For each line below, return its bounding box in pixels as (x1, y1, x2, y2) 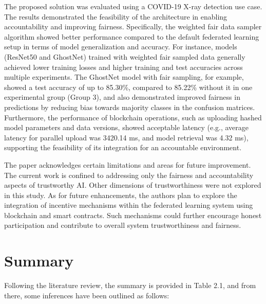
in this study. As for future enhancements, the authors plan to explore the (4, 189, 237, 200)
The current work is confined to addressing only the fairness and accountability (4, 169, 254, 180)
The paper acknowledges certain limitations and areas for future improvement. (4, 159, 251, 170)
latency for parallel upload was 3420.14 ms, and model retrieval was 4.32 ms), (4, 132, 249, 142)
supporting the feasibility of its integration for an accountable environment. (4, 142, 242, 153)
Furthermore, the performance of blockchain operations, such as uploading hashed (4, 112, 262, 122)
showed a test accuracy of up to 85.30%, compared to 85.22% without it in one (4, 81, 253, 92)
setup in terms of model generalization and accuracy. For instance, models (4, 41, 237, 52)
